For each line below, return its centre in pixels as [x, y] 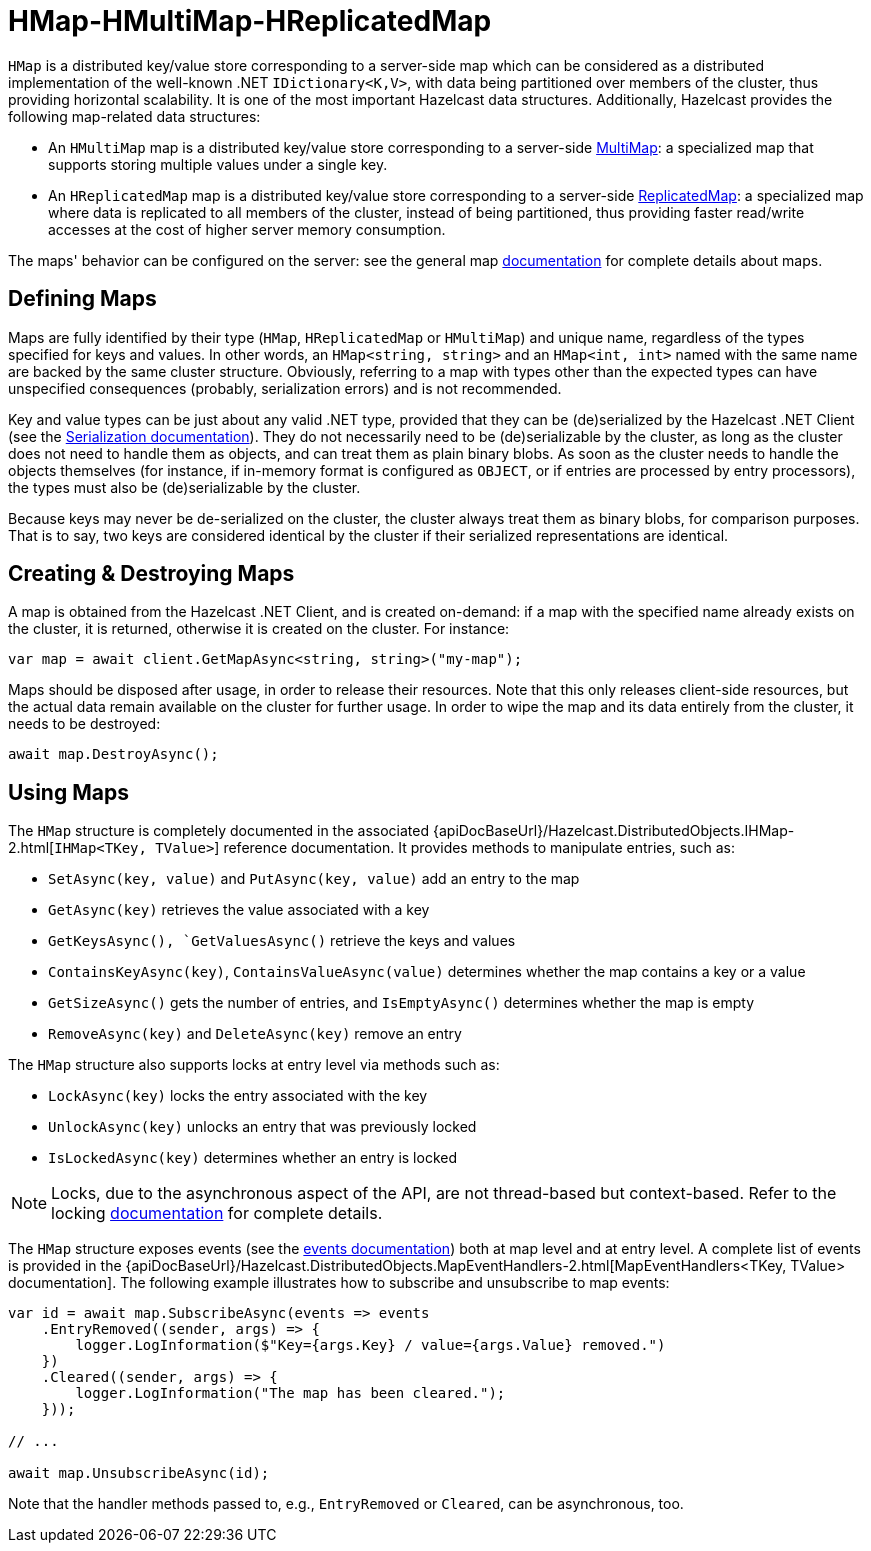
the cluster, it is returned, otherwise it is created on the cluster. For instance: [259, 629]
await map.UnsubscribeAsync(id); [139, 1473]
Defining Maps [82, 299]
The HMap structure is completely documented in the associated [219, 831]
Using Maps [68, 792]
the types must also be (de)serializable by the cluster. [184, 487]
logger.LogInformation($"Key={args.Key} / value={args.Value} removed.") [370, 1345]
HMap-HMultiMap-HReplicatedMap [250, 21]
